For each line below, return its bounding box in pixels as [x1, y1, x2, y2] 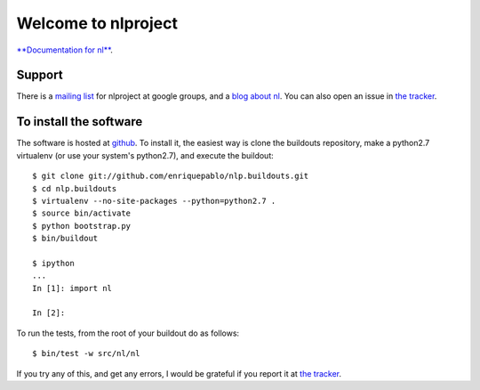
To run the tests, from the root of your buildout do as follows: [16, 328, 240, 338]
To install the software [16, 114, 143, 129]
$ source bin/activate [32, 208, 132, 218]
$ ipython [32, 258, 75, 268]
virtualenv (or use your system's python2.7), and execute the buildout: [16, 150, 275, 160]
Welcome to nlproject [16, 13, 178, 33]
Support [16, 68, 63, 83]
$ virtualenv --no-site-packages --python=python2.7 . [32, 196, 276, 206]
